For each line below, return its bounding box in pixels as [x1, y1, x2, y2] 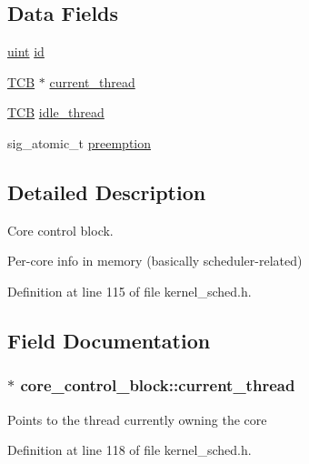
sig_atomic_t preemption [7, 133, 152, 152]
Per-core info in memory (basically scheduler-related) [7, 251, 303, 270]
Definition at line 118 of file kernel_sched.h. [7, 440, 252, 459]
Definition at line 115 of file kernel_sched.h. [7, 281, 252, 300]
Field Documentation [7, 326, 211, 354]
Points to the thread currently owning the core [7, 409, 267, 429]
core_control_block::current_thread [20, 374, 295, 397]
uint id [7, 42, 45, 61]
